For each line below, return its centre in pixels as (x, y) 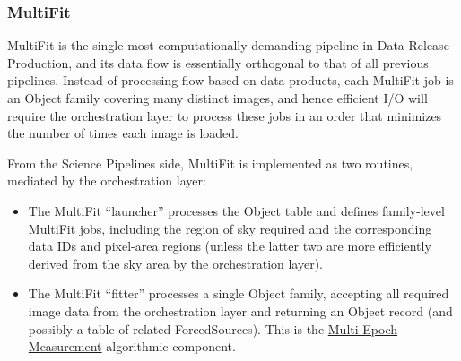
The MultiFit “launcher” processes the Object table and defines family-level (236, 210)
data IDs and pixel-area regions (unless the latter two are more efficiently (230, 246)
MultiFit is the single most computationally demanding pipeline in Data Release (228, 45)
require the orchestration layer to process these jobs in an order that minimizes (225, 115)
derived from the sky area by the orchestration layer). (176, 263)
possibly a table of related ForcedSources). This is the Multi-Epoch (213, 328)
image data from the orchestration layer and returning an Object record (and (240, 310)
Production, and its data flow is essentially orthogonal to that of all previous (218, 62)
